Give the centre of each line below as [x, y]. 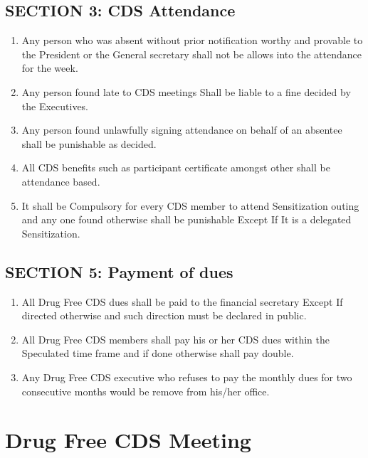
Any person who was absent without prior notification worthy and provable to [192, 40]
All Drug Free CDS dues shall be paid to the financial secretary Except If [182, 301]
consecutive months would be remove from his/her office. [146, 391]
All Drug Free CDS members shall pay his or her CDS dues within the [175, 339]
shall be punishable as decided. [89, 143]
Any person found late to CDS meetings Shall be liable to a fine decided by [186, 91]
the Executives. [55, 106]
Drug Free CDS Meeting [128, 440]
